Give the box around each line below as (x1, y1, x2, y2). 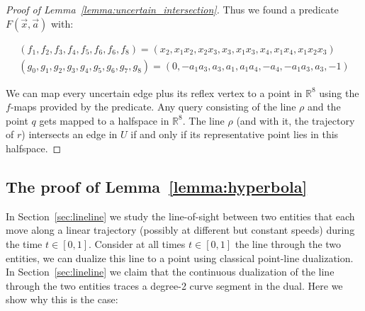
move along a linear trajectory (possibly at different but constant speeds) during (6, 222, 355, 237)
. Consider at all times (89, 237, 186, 251)
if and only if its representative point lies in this (130, 127, 339, 142)
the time (6, 237, 43, 251)
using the (319, 85, 359, 100)
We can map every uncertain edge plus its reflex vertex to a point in (6, 85, 303, 100)
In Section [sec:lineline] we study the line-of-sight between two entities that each (6, 208, 355, 223)
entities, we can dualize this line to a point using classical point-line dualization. (6, 250, 354, 265)
